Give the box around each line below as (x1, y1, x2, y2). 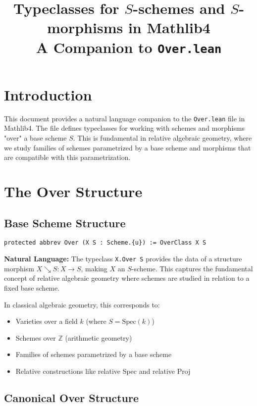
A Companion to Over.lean (36, 37, 222, 57)
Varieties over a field (15, 316, 78, 326)
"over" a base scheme (4, 133, 67, 143)
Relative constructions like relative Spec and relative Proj (15, 365, 191, 376)
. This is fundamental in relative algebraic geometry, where (73, 133, 252, 143)
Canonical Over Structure (4, 390, 139, 405)
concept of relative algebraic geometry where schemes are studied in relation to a (4, 273, 250, 283)
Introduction (4, 84, 92, 104)
